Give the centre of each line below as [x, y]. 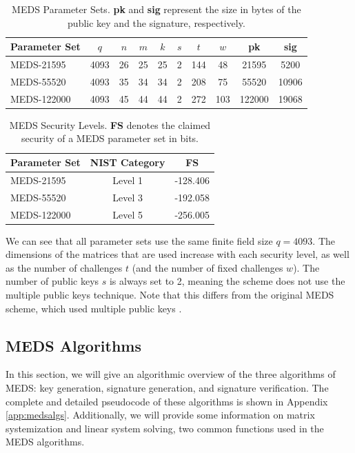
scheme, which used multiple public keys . [94, 308]
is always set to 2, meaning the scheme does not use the [227, 281]
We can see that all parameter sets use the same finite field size [139, 240]
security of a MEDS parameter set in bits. [110, 138]
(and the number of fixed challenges [207, 267]
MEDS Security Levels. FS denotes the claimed [110, 124]
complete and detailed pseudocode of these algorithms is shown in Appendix [167, 401]
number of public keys [52, 281]
